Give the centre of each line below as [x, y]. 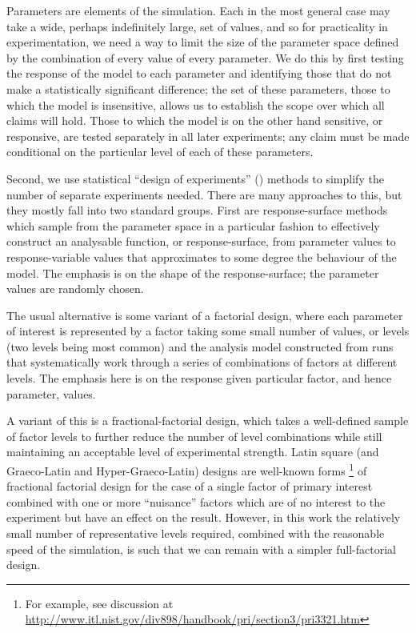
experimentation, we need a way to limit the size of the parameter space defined [203, 42]
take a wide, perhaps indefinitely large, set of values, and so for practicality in [197, 26]
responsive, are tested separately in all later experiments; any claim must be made [208, 136]
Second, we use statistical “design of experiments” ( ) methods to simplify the [195, 178]
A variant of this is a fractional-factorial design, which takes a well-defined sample [208, 421]
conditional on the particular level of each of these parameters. [160, 152]
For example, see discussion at [99, 603]
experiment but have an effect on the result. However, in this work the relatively [204, 517]
